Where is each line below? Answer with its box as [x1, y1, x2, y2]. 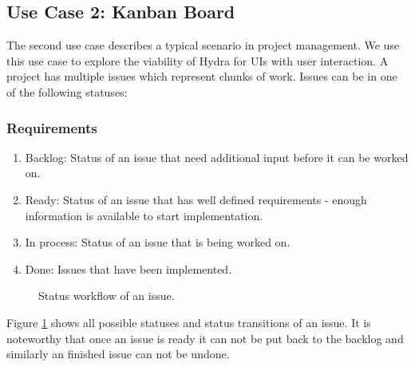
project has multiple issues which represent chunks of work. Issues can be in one [6, 68, 397, 85]
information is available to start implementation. [25, 207, 263, 223]
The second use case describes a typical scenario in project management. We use [6, 37, 400, 53]
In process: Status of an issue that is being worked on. [25, 234, 290, 251]
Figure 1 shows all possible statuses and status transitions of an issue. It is [6, 314, 371, 330]
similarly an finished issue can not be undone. [6, 345, 230, 362]
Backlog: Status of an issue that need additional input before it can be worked [25, 148, 409, 165]
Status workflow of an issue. [38, 287, 175, 304]
